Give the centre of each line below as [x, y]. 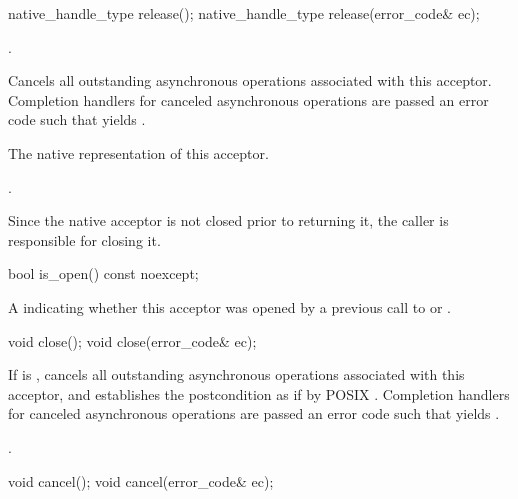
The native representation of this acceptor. [138, 152]
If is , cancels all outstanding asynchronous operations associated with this [236, 374]
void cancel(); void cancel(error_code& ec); [141, 480]
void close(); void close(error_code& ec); [132, 340]
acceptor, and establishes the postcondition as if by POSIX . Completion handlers [259, 393]
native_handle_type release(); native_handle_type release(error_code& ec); [244, 13]
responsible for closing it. [84, 239]
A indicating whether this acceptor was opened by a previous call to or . [229, 306]
